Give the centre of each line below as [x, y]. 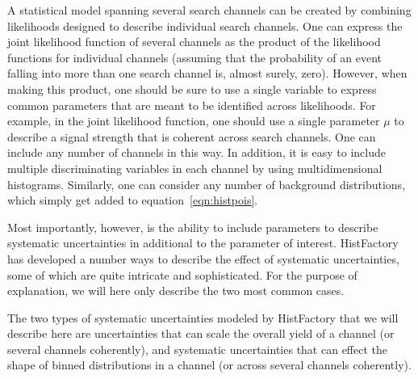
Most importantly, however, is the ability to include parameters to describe [193, 227]
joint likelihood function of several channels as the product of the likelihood [194, 42]
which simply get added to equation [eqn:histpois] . [133, 200]
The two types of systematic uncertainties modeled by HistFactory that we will [203, 317]
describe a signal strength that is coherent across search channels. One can [192, 136]
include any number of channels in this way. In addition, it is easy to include [196, 152]
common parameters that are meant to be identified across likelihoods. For [192, 105]
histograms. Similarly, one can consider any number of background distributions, [207, 184]
